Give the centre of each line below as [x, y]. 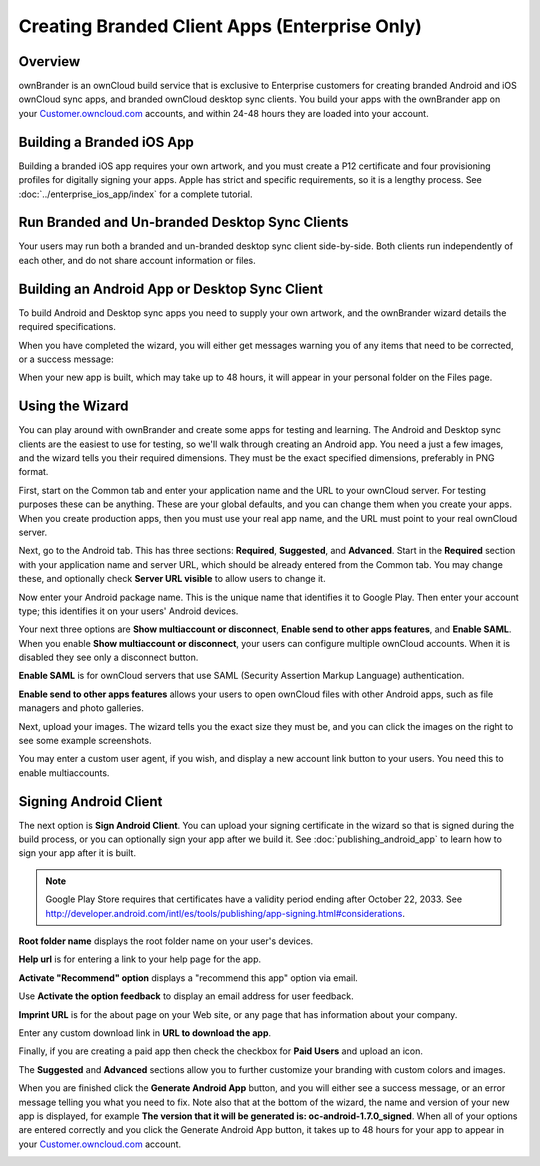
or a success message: [66, 359]
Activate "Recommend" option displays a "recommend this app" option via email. [188, 977]
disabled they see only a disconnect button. [108, 657]
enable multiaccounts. [64, 772]
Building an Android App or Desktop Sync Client [171, 288]
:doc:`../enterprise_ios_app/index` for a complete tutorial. [136, 194]
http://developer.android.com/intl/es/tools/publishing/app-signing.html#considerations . [225, 913]
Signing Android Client [90, 801]
